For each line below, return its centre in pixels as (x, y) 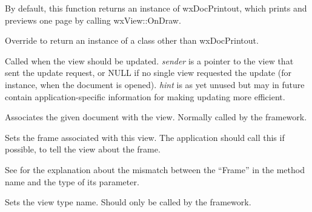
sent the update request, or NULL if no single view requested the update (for (148, 73)
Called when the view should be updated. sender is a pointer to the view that (149, 60)
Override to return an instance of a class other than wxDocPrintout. (132, 40)
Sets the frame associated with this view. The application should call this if (145, 137)
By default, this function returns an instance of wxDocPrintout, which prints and (156, 8)
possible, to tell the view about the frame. (83, 149)
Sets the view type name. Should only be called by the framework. (128, 202)
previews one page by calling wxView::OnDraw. (93, 20)
